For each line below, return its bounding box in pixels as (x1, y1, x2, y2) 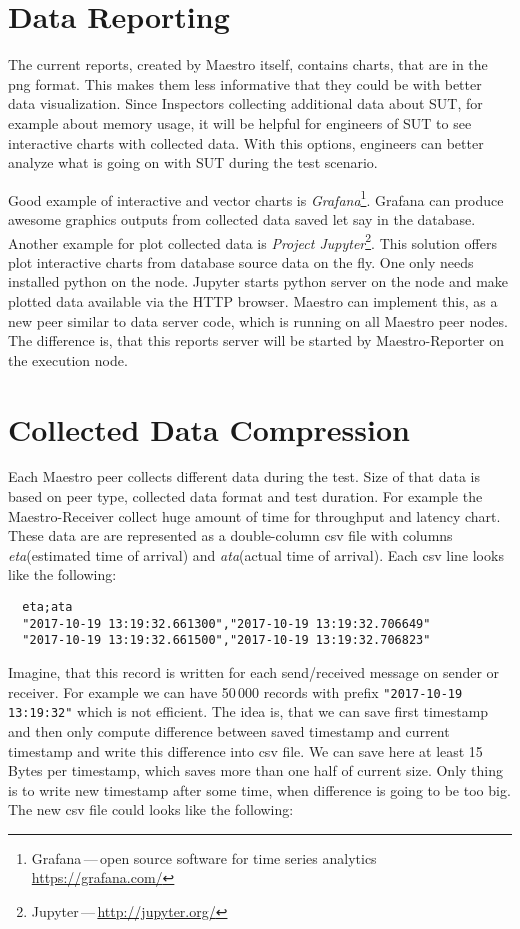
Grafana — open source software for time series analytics (31, 847, 377, 868)
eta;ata (22, 600, 73, 615)
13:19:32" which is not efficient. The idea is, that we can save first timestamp (8, 701, 489, 722)
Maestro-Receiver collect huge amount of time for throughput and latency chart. (8, 505, 501, 526)
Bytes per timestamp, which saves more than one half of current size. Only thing (8, 760, 503, 781)
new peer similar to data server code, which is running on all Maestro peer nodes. (8, 310, 508, 331)
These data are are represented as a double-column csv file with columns (8, 525, 453, 546)
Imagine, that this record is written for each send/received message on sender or (8, 662, 500, 682)
